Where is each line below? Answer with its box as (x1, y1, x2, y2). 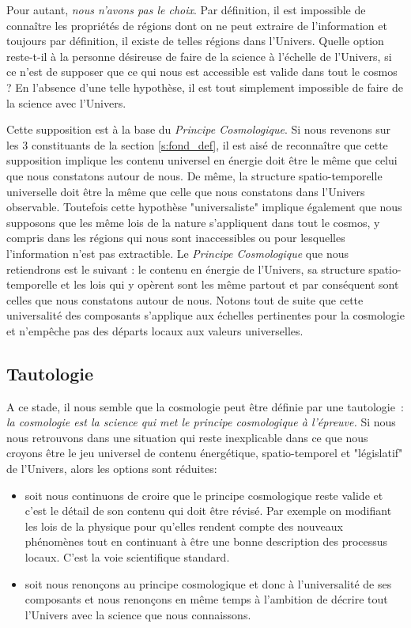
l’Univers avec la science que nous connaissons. (25, 606, 251, 622)
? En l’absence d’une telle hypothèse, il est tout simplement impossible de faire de (6, 78, 403, 95)
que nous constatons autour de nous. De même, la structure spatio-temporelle (6, 167, 383, 183)
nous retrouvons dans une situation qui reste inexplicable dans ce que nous (6, 429, 368, 445)
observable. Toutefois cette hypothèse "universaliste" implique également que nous (6, 199, 402, 215)
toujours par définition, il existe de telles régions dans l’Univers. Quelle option (6, 32, 384, 49)
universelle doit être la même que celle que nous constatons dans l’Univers (6, 183, 365, 199)
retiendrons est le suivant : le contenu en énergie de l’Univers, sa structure (6, 260, 365, 277)
